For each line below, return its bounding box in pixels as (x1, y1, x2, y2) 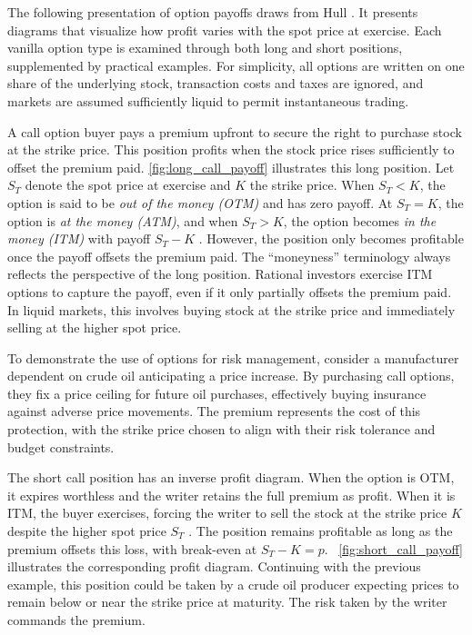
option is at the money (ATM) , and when (7, 211, 238, 230)
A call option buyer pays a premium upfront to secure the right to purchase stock (7, 122, 462, 141)
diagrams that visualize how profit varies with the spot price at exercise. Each (7, 20, 442, 39)
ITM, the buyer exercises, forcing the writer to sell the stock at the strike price (7, 503, 447, 522)
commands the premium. (7, 610, 146, 629)
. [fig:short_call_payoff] (324, 539, 463, 558)
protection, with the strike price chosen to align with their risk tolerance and (7, 420, 436, 439)
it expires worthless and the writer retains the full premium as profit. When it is (7, 485, 456, 504)
